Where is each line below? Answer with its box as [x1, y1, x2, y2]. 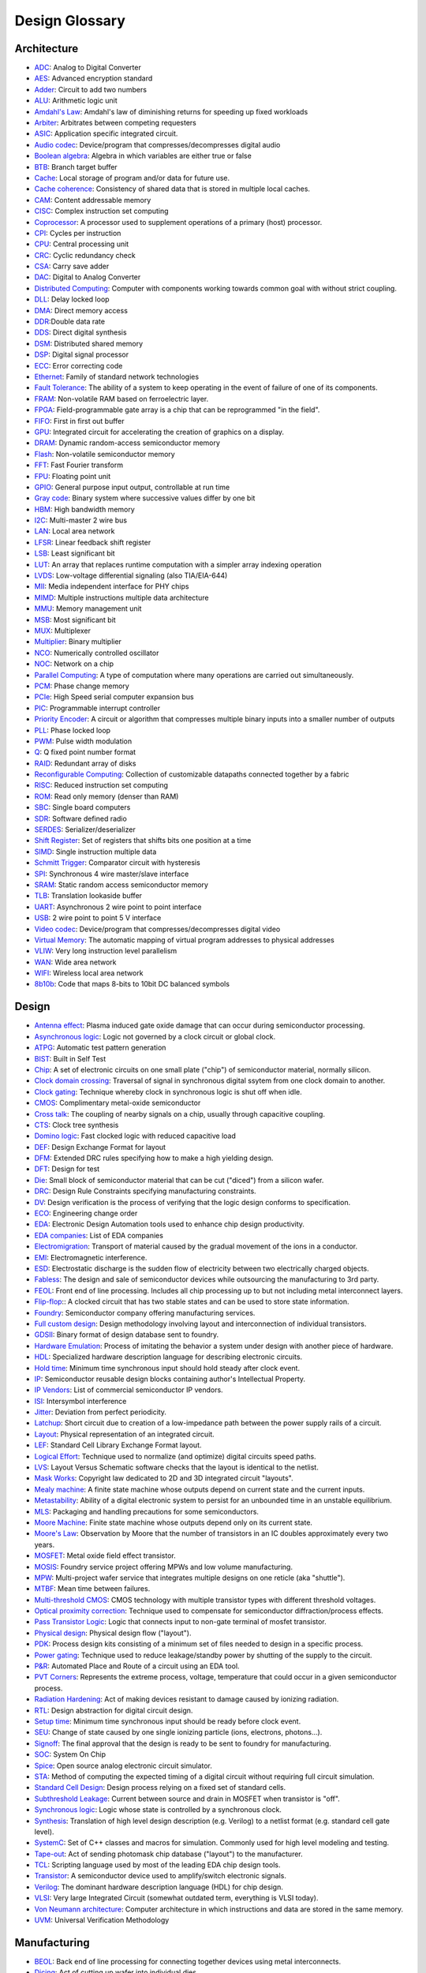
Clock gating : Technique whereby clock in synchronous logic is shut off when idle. [34, 1087, 303, 1096]
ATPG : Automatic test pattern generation [34, 1043, 166, 1053]
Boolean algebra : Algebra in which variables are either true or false [34, 151, 252, 161]
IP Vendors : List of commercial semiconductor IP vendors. [34, 1385, 224, 1395]
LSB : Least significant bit [34, 548, 115, 558]
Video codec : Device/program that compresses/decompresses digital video [34, 924, 281, 934]
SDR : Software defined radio [34, 814, 128, 823]
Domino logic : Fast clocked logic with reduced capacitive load [34, 1131, 237, 1140]
